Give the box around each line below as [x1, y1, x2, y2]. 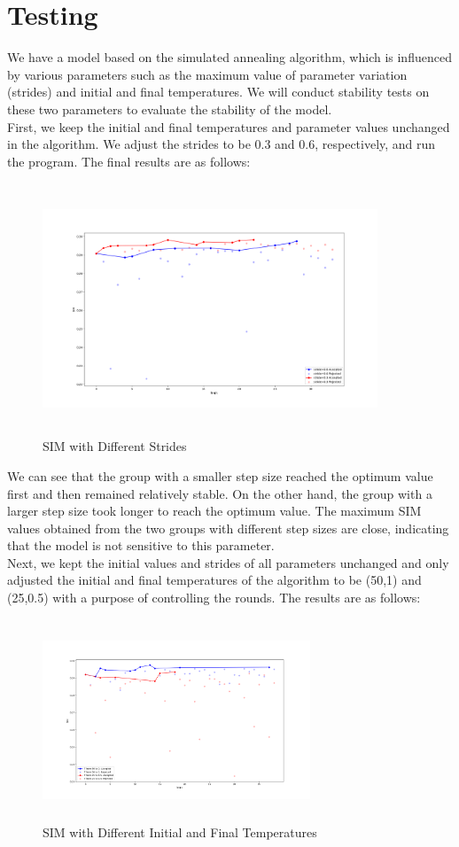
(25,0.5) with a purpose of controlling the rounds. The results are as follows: [7, 588, 421, 607]
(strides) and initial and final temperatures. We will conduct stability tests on [7, 82, 430, 101]
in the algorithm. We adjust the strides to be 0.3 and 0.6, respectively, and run [7, 135, 436, 153]
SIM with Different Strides [43, 437, 187, 455]
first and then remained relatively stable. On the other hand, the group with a [7, 484, 432, 502]
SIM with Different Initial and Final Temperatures [43, 823, 317, 842]
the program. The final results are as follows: [7, 152, 251, 170]
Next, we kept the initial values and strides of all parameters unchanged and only [7, 553, 449, 571]
